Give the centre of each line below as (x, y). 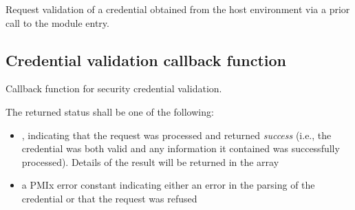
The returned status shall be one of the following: (110, 111)
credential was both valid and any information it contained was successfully (181, 148)
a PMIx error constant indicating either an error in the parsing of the (168, 185)
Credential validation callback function (146, 60)
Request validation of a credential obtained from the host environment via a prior (178, 9)
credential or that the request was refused (109, 198)
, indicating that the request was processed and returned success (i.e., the (176, 135)
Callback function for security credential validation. (114, 88)
